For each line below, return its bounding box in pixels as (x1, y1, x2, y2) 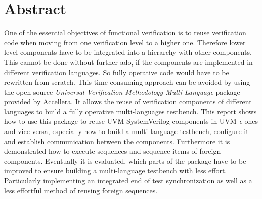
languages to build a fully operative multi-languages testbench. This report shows (4, 106, 257, 116)
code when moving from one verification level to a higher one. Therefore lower (4, 37, 246, 47)
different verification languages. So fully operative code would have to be (4, 67, 229, 77)
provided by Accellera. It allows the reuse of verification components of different (4, 96, 252, 107)
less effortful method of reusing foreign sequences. (4, 185, 158, 195)
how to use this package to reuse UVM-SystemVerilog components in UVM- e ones (4, 116, 258, 126)
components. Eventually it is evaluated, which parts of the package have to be (4, 155, 246, 166)
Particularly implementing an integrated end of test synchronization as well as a (4, 175, 252, 186)
